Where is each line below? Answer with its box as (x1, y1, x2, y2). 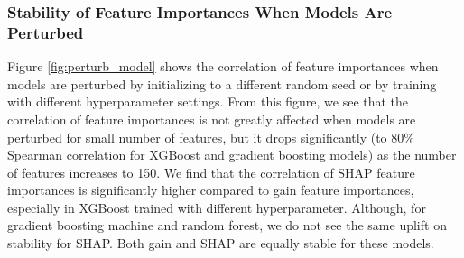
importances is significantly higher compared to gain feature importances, (7, 180, 414, 199)
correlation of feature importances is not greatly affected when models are (7, 109, 416, 128)
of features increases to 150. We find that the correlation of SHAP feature (7, 162, 415, 181)
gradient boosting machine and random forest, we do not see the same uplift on (7, 216, 447, 235)
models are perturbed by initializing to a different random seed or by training (7, 74, 437, 93)
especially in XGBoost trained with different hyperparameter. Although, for (7, 198, 426, 217)
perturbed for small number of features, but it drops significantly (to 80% (7, 127, 414, 146)
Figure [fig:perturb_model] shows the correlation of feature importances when (7, 57, 439, 76)
